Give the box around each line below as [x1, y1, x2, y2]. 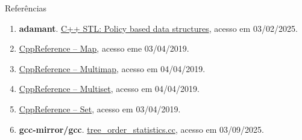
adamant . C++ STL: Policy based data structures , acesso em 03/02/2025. [19, 22, 298, 34]
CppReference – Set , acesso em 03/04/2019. [19, 102, 181, 115]
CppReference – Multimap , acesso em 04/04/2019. [19, 62, 206, 75]
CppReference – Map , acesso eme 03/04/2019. [19, 42, 189, 55]
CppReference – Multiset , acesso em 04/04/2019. [19, 82, 200, 95]
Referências [5, 2, 47, 14]
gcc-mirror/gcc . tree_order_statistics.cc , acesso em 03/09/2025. [19, 123, 265, 135]
